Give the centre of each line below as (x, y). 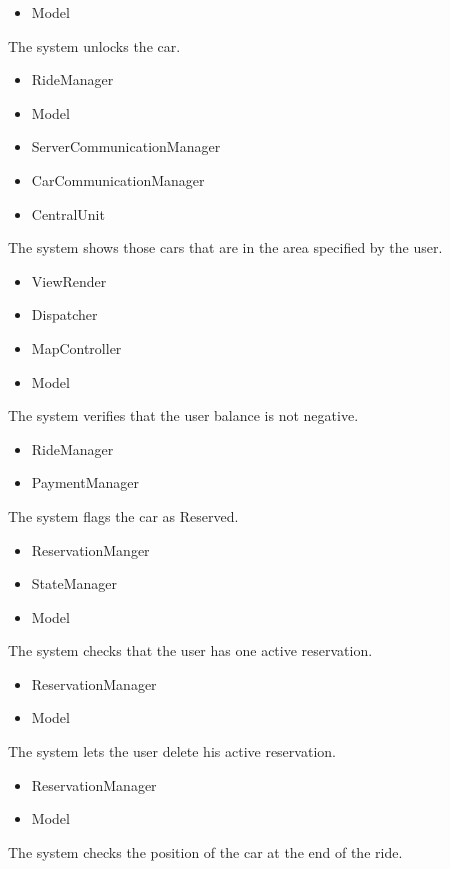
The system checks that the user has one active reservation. (190, 650)
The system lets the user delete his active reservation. (172, 751)
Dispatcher (64, 314)
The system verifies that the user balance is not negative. (183, 415)
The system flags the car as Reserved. (123, 515)
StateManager (74, 583)
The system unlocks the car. (94, 45)
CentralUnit (68, 213)
